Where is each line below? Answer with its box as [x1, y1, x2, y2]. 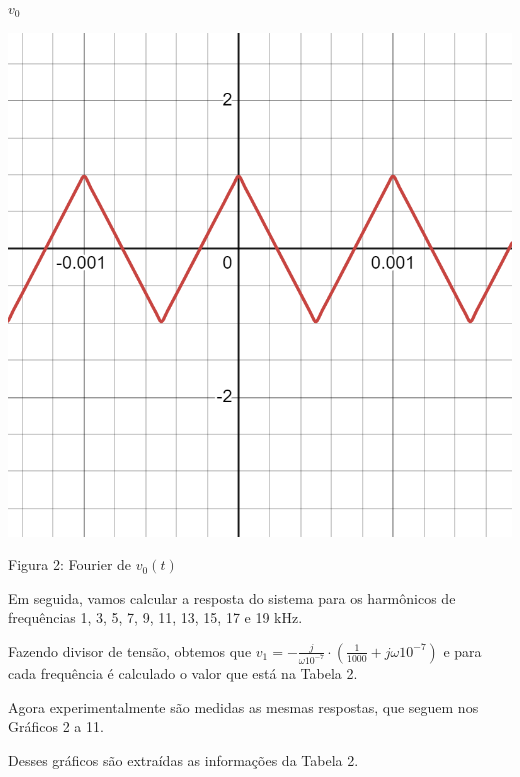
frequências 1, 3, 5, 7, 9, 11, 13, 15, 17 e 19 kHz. [8, 607, 303, 628]
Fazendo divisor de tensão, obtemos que [8, 640, 252, 661]
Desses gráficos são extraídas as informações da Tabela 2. [8, 749, 359, 770]
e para [443, 640, 482, 661]
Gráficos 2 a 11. [8, 716, 104, 737]
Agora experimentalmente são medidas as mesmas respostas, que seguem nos [8, 696, 479, 717]
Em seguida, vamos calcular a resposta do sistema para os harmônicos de [8, 587, 456, 608]
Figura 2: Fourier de [8, 554, 132, 575]
